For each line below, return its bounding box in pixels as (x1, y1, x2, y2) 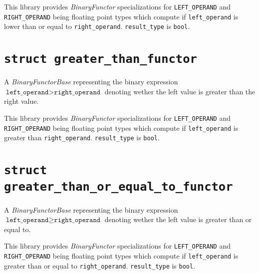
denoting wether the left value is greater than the (104, 86, 256, 96)
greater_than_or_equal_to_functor (4, 180, 233, 194)
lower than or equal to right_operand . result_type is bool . (4, 21, 190, 31)
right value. (4, 96, 39, 106)
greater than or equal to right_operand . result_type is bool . (4, 260, 196, 271)
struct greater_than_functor (4, 52, 197, 66)
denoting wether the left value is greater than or (104, 214, 252, 225)
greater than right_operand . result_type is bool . (4, 132, 160, 143)
